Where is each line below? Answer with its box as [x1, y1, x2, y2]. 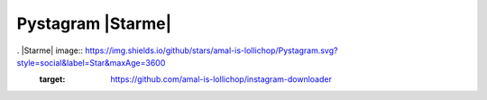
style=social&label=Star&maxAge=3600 [16, 57, 166, 68]
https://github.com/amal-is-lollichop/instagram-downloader [110, 74, 333, 85]
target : [39, 74, 66, 85]
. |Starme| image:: [16, 45, 83, 56]
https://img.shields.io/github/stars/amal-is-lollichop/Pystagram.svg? [84, 45, 338, 56]
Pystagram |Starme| [16, 14, 172, 33]
